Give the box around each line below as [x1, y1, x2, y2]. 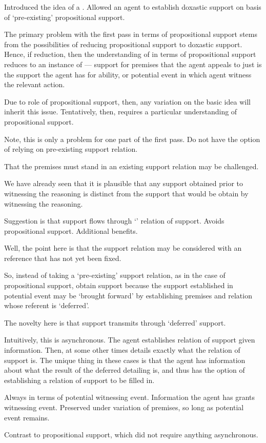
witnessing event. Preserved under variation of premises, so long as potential [4, 402, 244, 412]
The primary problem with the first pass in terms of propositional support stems [4, 29, 258, 39]
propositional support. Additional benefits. [4, 225, 138, 236]
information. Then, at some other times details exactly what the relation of [4, 345, 240, 355]
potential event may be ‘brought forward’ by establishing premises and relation [4, 290, 252, 300]
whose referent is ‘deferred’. [4, 300, 89, 311]
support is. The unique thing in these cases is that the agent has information [4, 354, 245, 365]
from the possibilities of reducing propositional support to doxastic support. [4, 38, 242, 49]
